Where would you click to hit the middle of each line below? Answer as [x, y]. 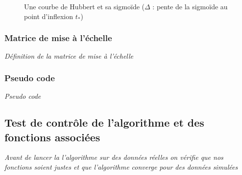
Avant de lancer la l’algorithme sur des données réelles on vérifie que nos [114, 157]
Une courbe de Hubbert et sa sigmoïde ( [84, 6]
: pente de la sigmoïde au [190, 6]
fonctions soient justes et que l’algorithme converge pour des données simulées [121, 167]
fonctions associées [52, 137]
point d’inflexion [48, 16]
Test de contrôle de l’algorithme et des [104, 122]
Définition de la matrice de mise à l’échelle [69, 56]
